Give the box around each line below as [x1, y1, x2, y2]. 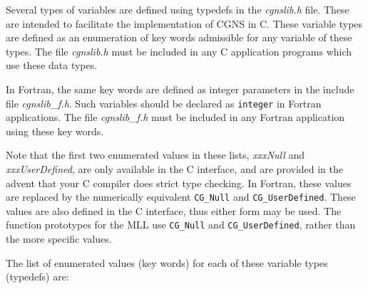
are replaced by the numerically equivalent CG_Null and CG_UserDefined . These [6, 189, 356, 204]
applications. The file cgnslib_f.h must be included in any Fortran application [6, 110, 345, 125]
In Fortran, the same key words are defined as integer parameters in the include [6, 81, 354, 96]
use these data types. [6, 58, 98, 73]
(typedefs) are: [6, 269, 69, 284]
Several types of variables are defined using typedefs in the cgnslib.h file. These [6, 2, 349, 16]
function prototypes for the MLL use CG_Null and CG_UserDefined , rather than [6, 217, 356, 232]
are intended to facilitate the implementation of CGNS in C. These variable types [6, 16, 363, 31]
